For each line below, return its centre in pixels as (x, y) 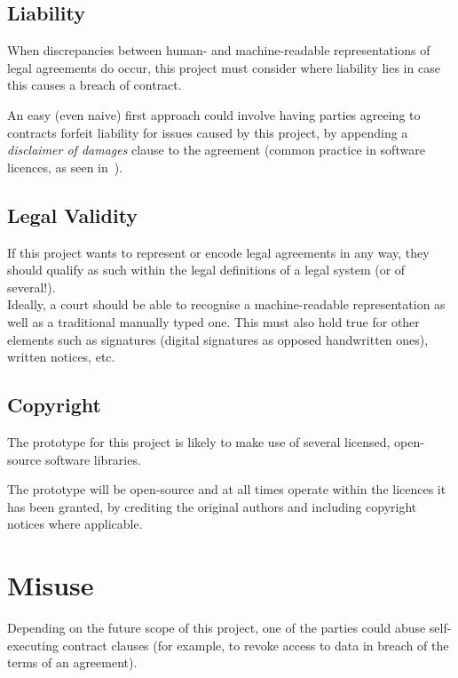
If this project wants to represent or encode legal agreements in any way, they (218, 252)
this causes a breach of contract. (95, 85)
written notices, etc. (61, 357)
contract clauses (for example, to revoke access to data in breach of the (256, 645)
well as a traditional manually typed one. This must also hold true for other (213, 321)
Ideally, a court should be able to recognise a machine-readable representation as (226, 304)
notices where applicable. (75, 524)
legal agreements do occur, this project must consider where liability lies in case (224, 67)
